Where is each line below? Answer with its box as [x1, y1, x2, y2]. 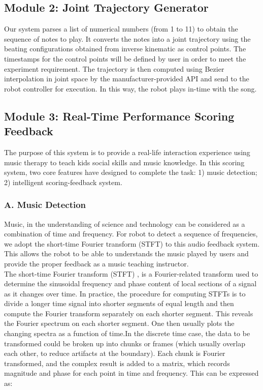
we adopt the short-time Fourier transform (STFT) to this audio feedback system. [4, 238, 260, 249]
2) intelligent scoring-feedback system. [4, 176, 122, 187]
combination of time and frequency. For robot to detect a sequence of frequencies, [4, 228, 258, 239]
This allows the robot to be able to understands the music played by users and [4, 248, 249, 259]
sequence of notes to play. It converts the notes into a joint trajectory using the [4, 33, 251, 44]
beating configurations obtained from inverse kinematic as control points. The [4, 43, 246, 54]
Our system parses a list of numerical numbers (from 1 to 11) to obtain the [4, 23, 238, 34]
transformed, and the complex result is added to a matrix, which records [4, 357, 230, 368]
